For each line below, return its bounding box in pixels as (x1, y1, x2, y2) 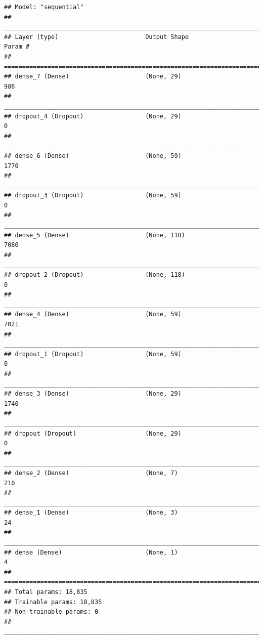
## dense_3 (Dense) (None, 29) (4, 390, 182, 398)
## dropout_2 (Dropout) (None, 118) (4, 271, 185, 279)
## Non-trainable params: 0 (4, 608, 99, 616)
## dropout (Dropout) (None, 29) (4, 430, 182, 437)
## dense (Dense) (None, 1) (4, 548, 178, 556)
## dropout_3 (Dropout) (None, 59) (4, 192, 182, 199)
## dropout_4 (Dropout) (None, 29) (4, 112, 182, 120)
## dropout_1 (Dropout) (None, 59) (4, 350, 182, 358)
